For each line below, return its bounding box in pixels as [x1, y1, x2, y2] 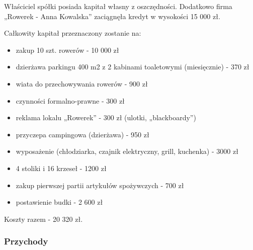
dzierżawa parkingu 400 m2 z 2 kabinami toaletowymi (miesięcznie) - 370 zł [16, 61, 249, 72]
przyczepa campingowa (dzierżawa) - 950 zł [16, 129, 149, 139]
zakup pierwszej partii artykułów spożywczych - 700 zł [16, 180, 184, 190]
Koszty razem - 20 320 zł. [4, 213, 83, 224]
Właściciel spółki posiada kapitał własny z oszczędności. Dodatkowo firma [4, 1, 232, 11]
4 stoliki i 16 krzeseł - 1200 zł [16, 162, 107, 173]
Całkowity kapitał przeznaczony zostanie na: [4, 28, 141, 38]
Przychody [4, 235, 48, 247]
